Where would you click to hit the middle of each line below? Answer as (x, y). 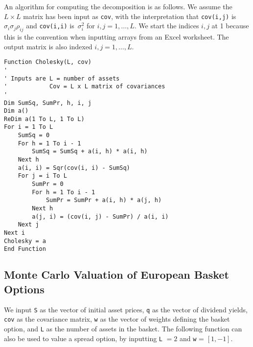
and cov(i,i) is (50, 26)
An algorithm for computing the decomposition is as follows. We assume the (118, 6)
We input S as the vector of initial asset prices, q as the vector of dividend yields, (126, 309)
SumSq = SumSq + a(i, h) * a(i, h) (90, 152)
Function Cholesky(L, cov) (48, 62)
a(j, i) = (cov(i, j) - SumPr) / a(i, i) (100, 216)
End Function (25, 249)
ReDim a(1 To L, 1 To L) (44, 119)
